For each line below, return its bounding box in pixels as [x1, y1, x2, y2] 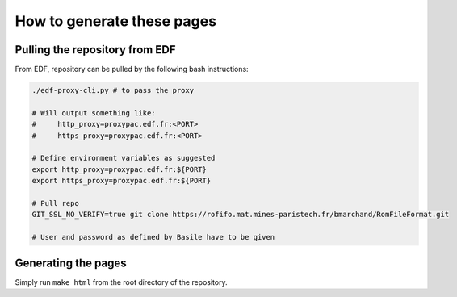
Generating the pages [15, 256, 127, 270]
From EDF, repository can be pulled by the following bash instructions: [15, 65, 249, 74]
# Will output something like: [31, 108, 157, 117]
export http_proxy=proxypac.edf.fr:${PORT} [31, 165, 208, 174]
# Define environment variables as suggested [31, 153, 216, 163]
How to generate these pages [15, 12, 217, 30]
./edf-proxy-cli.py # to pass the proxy [31, 86, 194, 95]
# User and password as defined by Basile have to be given [31, 232, 275, 242]
